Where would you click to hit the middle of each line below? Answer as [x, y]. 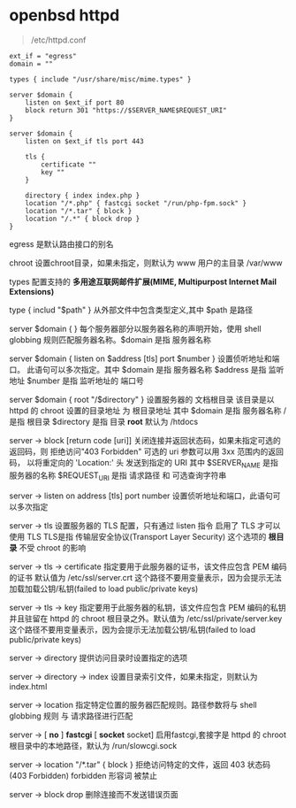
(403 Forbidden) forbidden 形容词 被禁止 [83, 775]
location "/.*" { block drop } [83, 219]
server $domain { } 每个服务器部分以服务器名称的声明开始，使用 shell [136, 328]
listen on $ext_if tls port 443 [84, 141]
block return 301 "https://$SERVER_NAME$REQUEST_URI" [126, 110]
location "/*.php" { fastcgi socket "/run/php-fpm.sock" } [136, 203]
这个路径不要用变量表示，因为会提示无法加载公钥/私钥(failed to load [133, 629]
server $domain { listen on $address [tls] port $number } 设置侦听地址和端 [144, 358]
